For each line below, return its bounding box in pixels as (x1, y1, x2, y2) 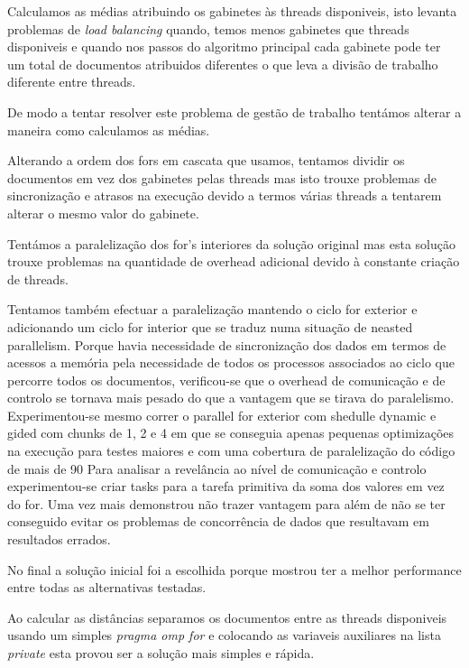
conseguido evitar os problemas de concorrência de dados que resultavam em (7, 512, 429, 531)
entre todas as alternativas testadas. (7, 578, 207, 597)
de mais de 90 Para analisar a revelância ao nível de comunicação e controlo (7, 459, 427, 478)
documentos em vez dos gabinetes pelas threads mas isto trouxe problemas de (7, 168, 437, 187)
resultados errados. (7, 530, 111, 549)
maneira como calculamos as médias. (7, 120, 210, 139)
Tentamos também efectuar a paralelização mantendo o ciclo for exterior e (7, 300, 418, 319)
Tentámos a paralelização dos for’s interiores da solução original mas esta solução (7, 234, 455, 253)
